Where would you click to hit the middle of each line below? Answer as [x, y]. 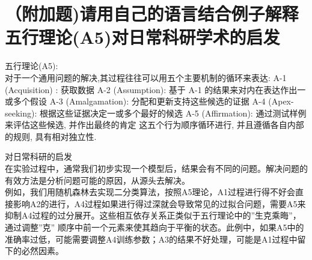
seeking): [21, 113]
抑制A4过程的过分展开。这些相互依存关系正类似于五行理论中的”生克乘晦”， [153, 215]
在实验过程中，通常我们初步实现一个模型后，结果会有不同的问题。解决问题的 [156, 168]
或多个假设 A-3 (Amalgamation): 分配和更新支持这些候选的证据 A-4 [135, 101]
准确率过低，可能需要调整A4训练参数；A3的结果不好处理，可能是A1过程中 [151, 239]
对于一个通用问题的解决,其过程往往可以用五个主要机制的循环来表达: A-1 [146, 77]
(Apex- [281, 101]
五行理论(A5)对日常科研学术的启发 [142, 37]
